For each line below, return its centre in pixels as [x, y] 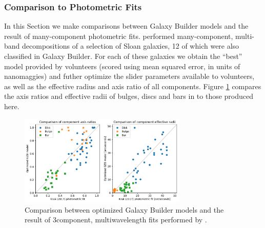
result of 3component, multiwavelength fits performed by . [116, 220]
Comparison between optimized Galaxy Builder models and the [124, 209]
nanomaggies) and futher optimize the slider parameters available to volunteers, [129, 76]
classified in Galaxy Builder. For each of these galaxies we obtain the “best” [123, 56]
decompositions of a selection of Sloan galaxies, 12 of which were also [131, 46]
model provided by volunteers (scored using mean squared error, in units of [122, 66]
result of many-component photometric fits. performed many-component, [119, 36]
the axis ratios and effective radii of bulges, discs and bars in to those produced [129, 96]
